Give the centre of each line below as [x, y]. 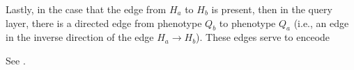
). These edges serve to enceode [263, 37]
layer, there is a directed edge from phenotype [104, 23]
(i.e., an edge [321, 23]
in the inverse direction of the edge [80, 37]
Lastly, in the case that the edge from [86, 9]
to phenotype [247, 23]
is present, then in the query [272, 9]
